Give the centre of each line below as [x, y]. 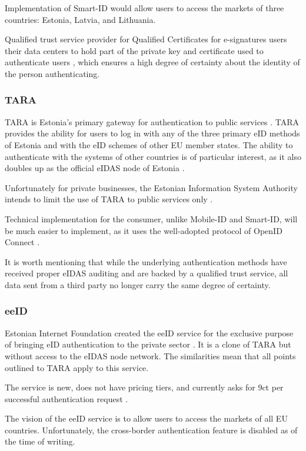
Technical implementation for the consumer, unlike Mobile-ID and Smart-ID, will [151, 218]
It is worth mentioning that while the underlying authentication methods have [146, 261]
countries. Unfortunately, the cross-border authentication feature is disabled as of [151, 430]
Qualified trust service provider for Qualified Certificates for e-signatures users [146, 39]
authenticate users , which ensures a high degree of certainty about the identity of [152, 62]
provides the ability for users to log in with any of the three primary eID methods [152, 133]
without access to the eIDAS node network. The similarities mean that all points [150, 355]
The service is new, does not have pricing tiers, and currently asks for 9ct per [144, 387]
